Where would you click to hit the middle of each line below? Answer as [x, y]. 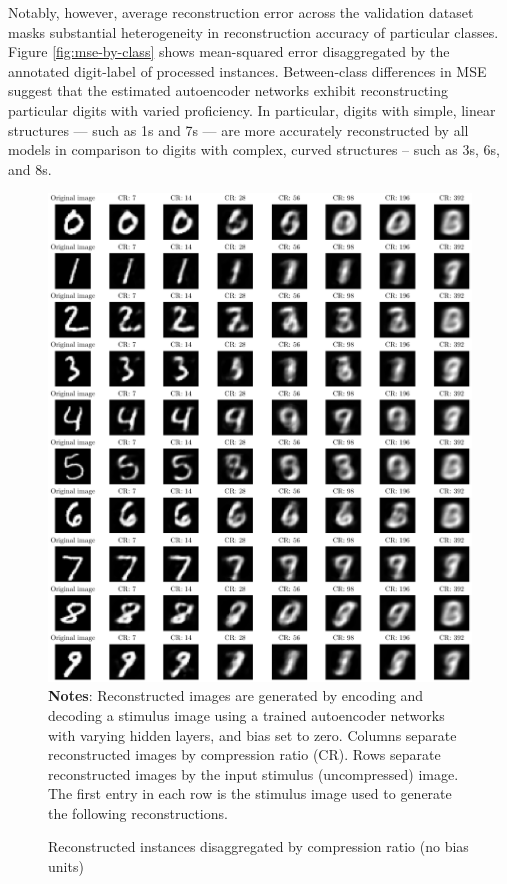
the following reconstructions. [138, 812]
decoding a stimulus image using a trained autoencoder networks [246, 714]
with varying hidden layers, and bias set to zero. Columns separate [252, 734]
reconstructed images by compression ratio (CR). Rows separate [244, 754]
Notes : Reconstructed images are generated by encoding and [236, 695]
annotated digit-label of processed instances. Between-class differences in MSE [247, 70]
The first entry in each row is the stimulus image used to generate [250, 793]
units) [66, 866]
